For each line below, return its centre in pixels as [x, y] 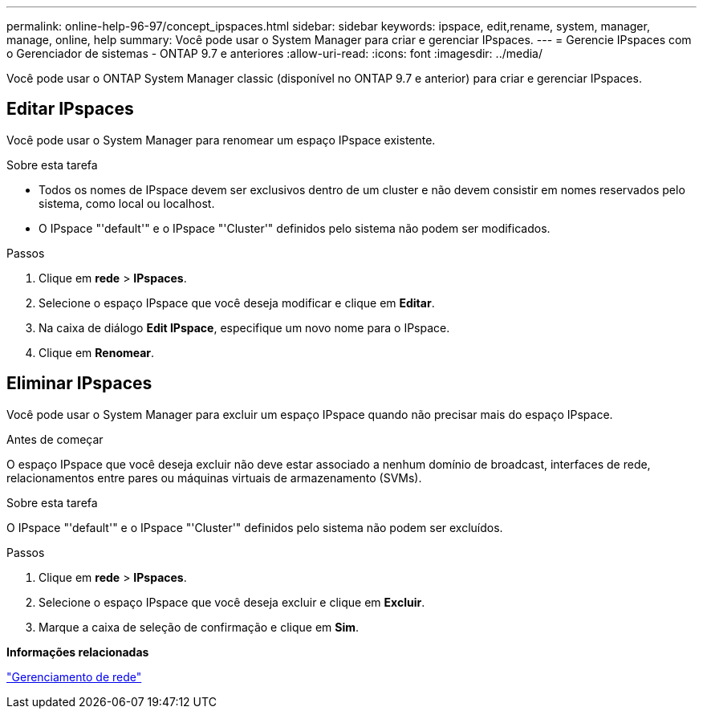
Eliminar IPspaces [79, 384]
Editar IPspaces [70, 109]
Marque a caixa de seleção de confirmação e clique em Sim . [199, 627]
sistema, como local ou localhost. [127, 203]
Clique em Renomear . [97, 352]
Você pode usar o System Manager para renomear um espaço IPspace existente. [221, 140]
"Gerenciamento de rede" [74, 676]
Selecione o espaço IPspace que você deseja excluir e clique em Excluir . [232, 602]
